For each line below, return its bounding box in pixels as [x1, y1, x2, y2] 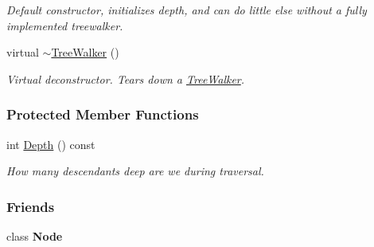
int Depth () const [6, 135, 95, 152]
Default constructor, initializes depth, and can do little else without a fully [6, 2, 367, 18]
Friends [6, 196, 55, 216]
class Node [6, 228, 63, 244]
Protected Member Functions [6, 104, 199, 124]
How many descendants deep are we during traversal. [6, 163, 264, 179]
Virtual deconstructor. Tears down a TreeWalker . [6, 70, 245, 87]
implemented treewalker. [6, 17, 123, 33]
